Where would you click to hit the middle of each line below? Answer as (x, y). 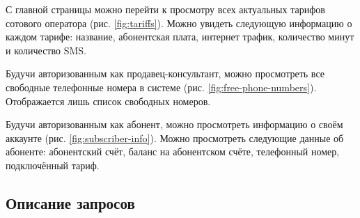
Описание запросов (70, 202)
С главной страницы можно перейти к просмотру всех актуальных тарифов (165, 9)
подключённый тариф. (53, 165)
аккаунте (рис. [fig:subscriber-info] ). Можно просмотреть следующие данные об (175, 138)
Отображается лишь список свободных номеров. (108, 101)
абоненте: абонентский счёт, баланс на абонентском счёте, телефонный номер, (173, 151)
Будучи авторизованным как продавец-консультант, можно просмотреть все (165, 73)
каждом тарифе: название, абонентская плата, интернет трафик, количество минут (180, 37)
